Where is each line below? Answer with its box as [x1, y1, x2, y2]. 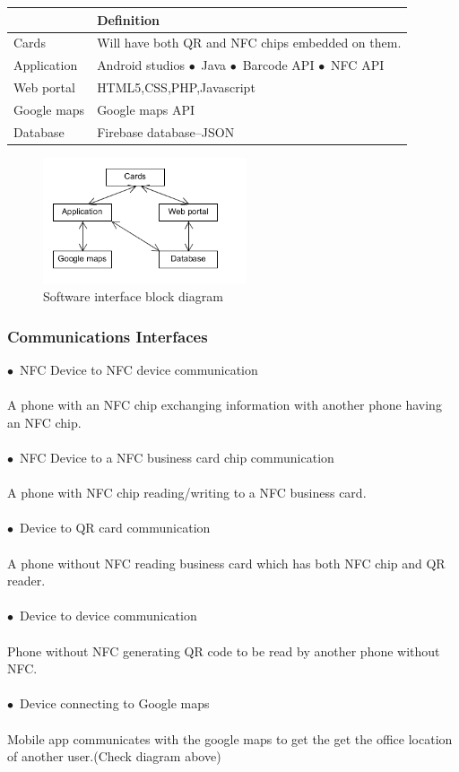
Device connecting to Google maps [19, 694, 210, 713]
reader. [7, 571, 46, 590]
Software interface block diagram [43, 287, 223, 306]
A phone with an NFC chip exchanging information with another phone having [7, 395, 442, 414]
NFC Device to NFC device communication [19, 360, 258, 379]
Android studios [97, 56, 185, 74]
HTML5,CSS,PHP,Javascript [97, 78, 255, 97]
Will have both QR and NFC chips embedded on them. [97, 33, 402, 52]
